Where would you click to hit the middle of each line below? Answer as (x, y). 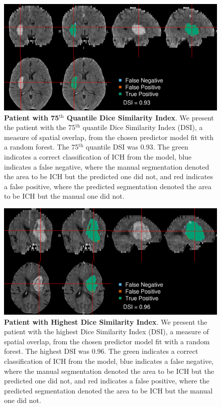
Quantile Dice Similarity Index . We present (140, 117)
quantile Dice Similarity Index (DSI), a (143, 127)
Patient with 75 (32, 117)
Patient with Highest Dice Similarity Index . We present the (106, 321)
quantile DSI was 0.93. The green (137, 147)
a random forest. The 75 (41, 147)
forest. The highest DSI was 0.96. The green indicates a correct (101, 351)
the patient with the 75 (40, 127)
